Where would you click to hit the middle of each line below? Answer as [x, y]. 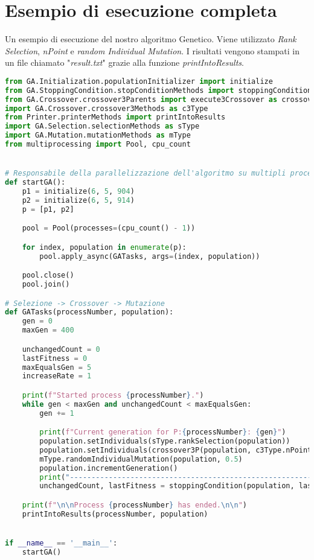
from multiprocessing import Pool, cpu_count [98, 145]
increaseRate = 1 [57, 376]
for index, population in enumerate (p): [104, 247]
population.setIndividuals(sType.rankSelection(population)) [165, 441]
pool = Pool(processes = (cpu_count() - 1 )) [109, 228]
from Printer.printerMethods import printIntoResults [115, 117]
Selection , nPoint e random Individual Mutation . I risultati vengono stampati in [152, 50]
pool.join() [46, 285]
